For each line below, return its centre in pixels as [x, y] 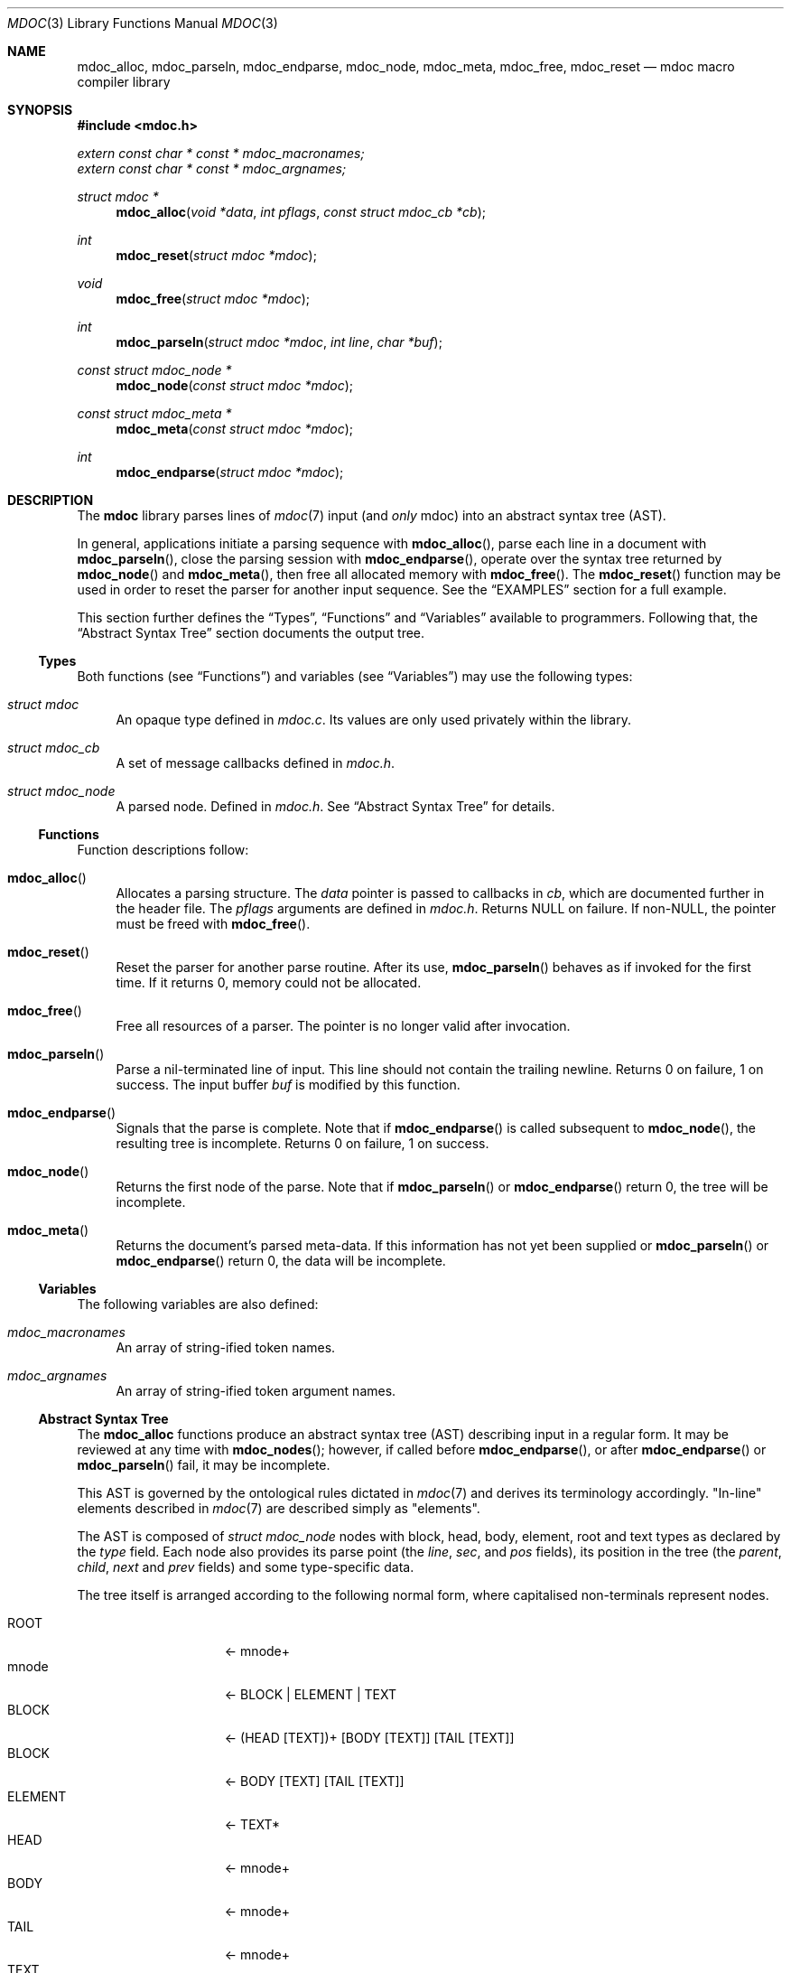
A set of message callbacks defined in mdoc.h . [256, 763]
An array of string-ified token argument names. [256, 1391]
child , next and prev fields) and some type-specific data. [246, 1567]
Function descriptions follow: [163, 850]
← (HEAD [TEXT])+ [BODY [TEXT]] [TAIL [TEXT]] [369, 1738]
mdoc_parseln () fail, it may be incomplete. [204, 1465]
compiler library [124, 82]
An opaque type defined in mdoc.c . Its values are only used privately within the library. [373, 720]
